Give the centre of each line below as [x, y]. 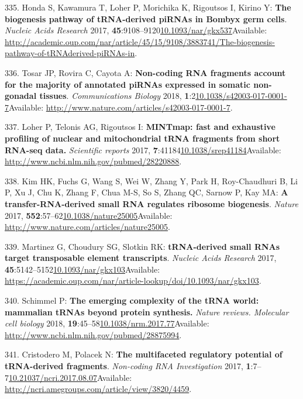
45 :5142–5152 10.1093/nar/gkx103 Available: [82, 269]
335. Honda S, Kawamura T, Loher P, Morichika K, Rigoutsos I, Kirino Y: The [148, 7]
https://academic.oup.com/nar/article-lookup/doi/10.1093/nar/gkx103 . [133, 281]
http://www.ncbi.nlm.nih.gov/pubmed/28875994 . [93, 334]
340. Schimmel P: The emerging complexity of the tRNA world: [132, 300]
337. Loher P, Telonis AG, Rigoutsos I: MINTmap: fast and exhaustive [140, 127]
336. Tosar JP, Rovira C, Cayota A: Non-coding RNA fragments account [145, 72]
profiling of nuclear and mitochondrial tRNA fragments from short [142, 138]
